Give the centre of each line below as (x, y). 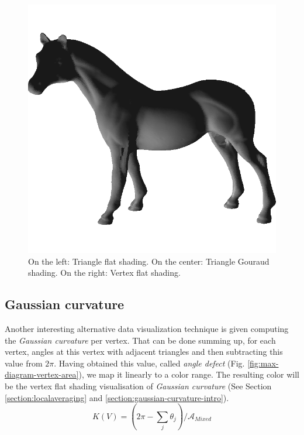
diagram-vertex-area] (42, 374)
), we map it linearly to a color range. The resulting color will (189, 374)
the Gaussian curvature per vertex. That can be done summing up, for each (140, 340)
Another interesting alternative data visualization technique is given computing (147, 328)
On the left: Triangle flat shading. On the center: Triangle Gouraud (149, 261)
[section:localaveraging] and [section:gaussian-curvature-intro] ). (117, 397)
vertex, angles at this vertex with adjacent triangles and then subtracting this (144, 352)
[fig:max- (263, 363)
